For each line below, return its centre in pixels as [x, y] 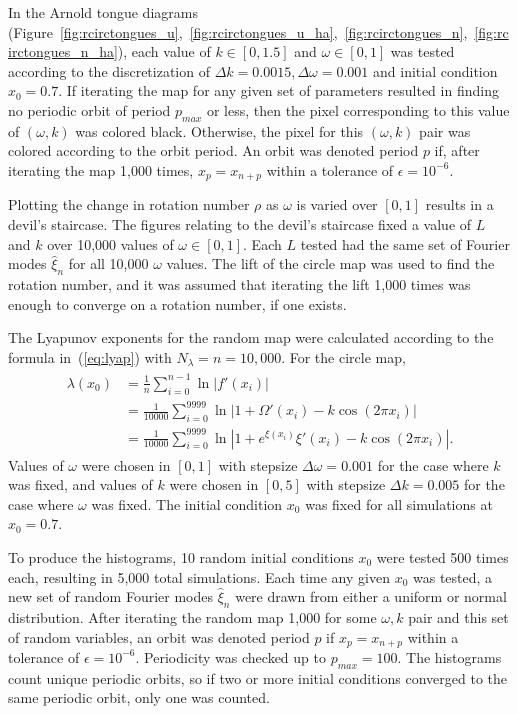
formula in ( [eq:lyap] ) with [90, 356]
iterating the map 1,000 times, [101, 169]
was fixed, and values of [80, 484]
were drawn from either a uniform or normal [371, 596]
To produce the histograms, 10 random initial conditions [181, 556]
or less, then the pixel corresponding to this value [358, 109]
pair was [445, 130]
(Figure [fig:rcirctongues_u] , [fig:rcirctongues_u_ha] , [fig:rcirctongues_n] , [238, 31]
